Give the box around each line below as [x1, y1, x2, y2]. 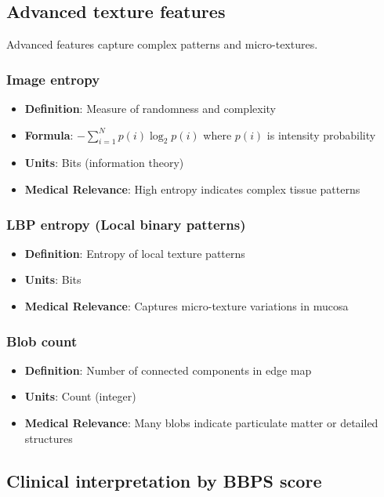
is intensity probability [266, 126, 376, 143]
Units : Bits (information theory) [24, 154, 184, 171]
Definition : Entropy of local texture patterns [24, 245, 245, 261]
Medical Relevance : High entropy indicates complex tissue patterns [24, 181, 360, 197]
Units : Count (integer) [24, 388, 136, 404]
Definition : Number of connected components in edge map [24, 361, 312, 378]
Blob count [6, 331, 78, 350]
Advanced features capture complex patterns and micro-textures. [6, 36, 318, 53]
